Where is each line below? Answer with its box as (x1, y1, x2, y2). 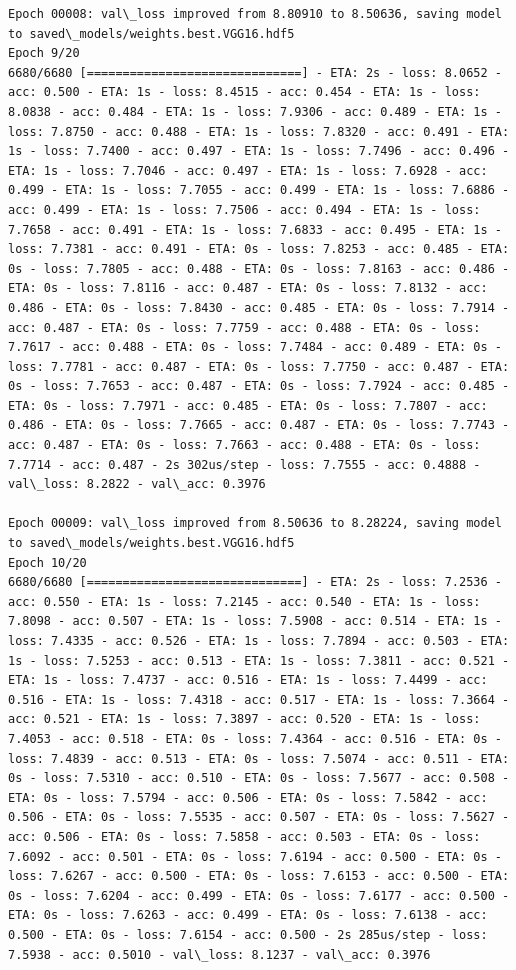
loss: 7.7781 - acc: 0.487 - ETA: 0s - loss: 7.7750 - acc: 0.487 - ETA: (8, 359, 510, 374)
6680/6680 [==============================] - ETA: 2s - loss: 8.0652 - (8, 65, 502, 80)
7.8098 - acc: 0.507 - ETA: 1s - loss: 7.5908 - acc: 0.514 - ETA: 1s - (8, 614, 502, 629)
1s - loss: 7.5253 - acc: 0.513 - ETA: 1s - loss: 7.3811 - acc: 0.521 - (8, 653, 510, 668)
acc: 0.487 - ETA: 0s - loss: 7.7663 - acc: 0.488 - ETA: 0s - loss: (8, 438, 481, 453)
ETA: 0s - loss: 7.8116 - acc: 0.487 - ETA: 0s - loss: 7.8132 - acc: (8, 281, 488, 296)
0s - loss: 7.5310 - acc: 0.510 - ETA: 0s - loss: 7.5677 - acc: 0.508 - (8, 771, 510, 786)
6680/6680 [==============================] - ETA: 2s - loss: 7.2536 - (8, 575, 502, 590)
